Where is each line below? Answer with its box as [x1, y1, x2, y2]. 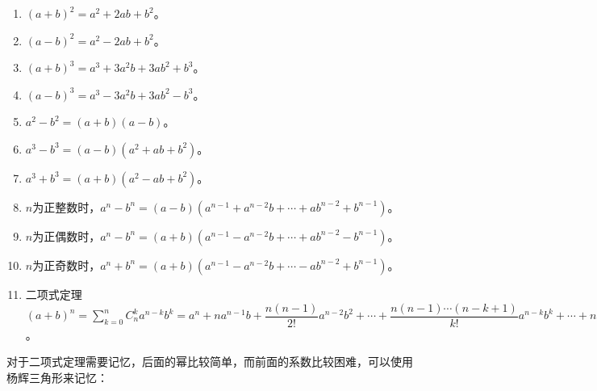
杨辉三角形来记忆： [6, 368, 108, 385]
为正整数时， [32, 198, 101, 215]
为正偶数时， [32, 227, 101, 244]
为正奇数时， [32, 256, 101, 273]
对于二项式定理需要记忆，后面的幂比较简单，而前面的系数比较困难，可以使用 [6, 353, 413, 370]
